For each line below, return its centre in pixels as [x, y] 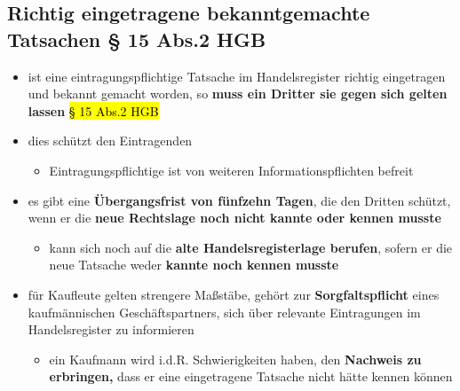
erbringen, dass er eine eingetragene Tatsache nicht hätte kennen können [251, 376]
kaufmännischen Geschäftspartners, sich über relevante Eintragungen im [224, 312]
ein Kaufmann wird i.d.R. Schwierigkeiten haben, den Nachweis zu [235, 359]
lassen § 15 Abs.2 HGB [93, 110]
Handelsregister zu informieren [111, 329]
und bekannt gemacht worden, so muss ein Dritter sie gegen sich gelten [238, 94]
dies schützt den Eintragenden [110, 141]
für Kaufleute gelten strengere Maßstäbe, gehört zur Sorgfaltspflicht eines [234, 294]
